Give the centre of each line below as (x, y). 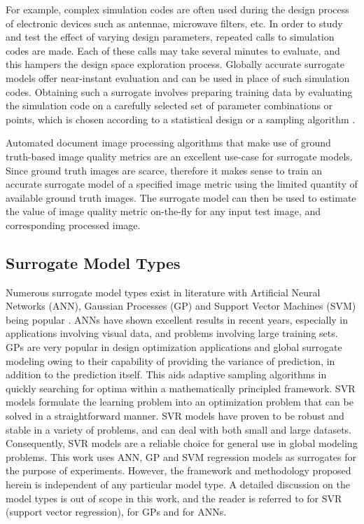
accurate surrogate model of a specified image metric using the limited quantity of (182, 184)
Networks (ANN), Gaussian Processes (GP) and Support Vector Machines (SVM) (181, 306)
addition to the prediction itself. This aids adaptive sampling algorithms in (166, 374)
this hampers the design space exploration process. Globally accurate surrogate (175, 64)
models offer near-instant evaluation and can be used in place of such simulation (178, 77)
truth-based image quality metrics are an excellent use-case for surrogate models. (179, 156)
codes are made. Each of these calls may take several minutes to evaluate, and (173, 50)
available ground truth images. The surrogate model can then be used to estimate (181, 197)
